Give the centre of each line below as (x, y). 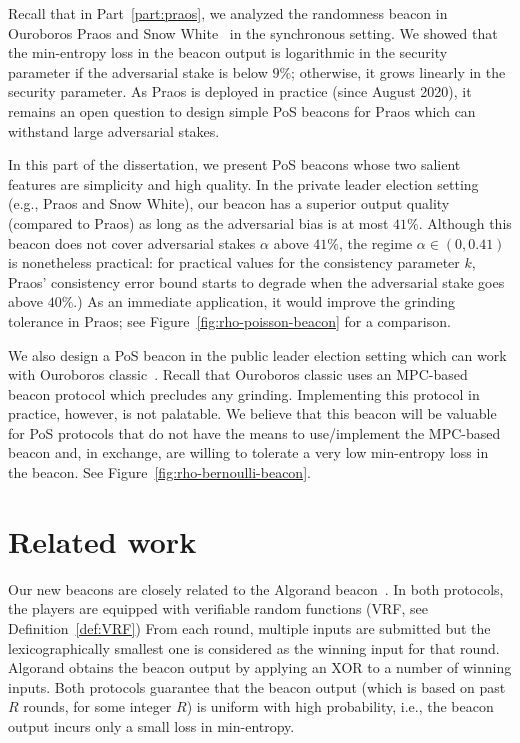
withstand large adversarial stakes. (114, 130)
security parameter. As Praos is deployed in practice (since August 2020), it (240, 91)
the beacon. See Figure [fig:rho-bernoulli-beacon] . (159, 472)
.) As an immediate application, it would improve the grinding (264, 301)
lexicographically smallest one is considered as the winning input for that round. (254, 647)
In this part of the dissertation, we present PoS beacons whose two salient (234, 164)
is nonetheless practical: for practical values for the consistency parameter (234, 262)
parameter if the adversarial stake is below (138, 71)
